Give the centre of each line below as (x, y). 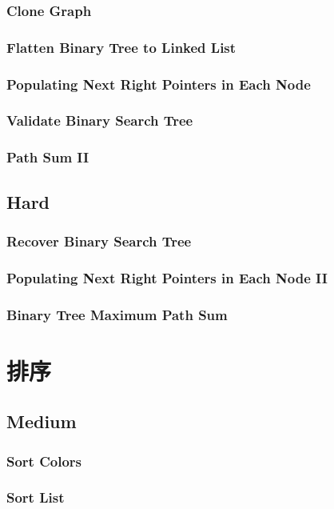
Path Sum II (48, 157)
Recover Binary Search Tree (99, 240)
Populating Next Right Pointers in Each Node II (167, 277)
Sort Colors (44, 461)
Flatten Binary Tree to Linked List (121, 47)
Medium (42, 421)
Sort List (36, 497)
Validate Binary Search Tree (100, 120)
